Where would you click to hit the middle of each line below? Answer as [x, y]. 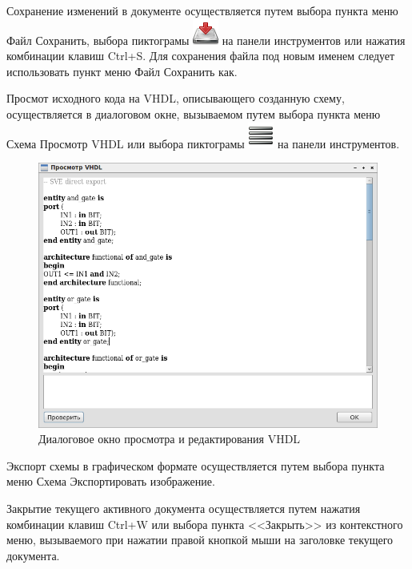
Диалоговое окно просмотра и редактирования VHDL [170, 439]
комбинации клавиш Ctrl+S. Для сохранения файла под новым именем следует [201, 56]
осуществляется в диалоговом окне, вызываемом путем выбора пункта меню [194, 113]
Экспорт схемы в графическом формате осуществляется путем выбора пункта [196, 465]
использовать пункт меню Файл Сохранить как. [122, 71]
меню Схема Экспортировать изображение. [111, 481]
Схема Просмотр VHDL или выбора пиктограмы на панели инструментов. [203, 143]
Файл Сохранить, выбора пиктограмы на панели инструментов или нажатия [206, 40]
